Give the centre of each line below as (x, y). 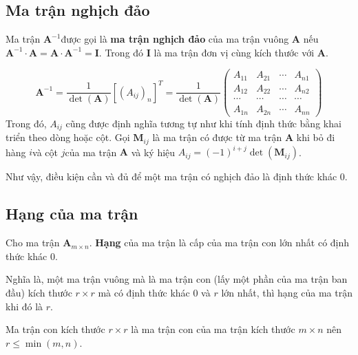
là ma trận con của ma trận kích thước (213, 329)
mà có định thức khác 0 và (154, 292)
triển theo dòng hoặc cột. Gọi (68, 137)
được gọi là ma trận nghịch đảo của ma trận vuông (175, 39)
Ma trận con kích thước (55, 329)
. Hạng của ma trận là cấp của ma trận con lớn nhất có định (219, 243)
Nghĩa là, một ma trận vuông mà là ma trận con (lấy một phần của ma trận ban (177, 279)
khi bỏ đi (316, 137)
